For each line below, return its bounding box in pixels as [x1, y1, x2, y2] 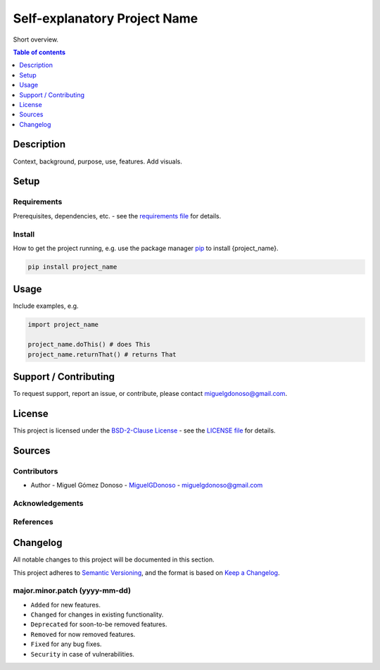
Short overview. [13, 35, 59, 44]
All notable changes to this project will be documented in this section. [13, 555, 215, 564]
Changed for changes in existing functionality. [30, 610, 164, 619]
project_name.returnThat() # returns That [27, 350, 177, 359]
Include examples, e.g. [13, 302, 79, 310]
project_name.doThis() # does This [27, 340, 151, 349]
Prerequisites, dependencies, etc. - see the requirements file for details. [13, 211, 222, 220]
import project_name [27, 321, 99, 329]
